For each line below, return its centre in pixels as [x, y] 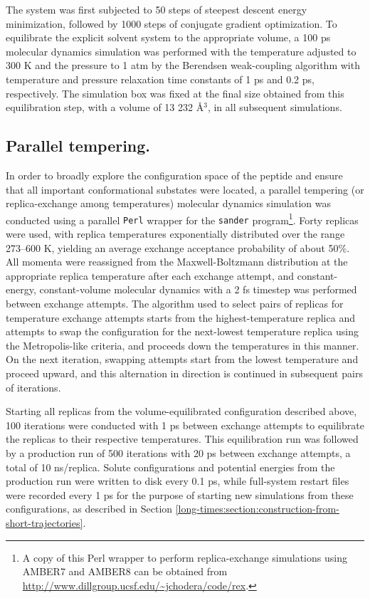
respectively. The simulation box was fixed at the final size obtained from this [175, 93]
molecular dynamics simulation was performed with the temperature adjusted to [181, 51]
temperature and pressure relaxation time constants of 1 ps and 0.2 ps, [160, 79]
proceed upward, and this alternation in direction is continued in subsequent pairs [184, 373]
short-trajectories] [44, 522]
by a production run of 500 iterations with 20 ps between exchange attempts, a [178, 452]
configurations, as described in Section [89, 509]
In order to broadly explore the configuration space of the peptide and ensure [174, 175]
